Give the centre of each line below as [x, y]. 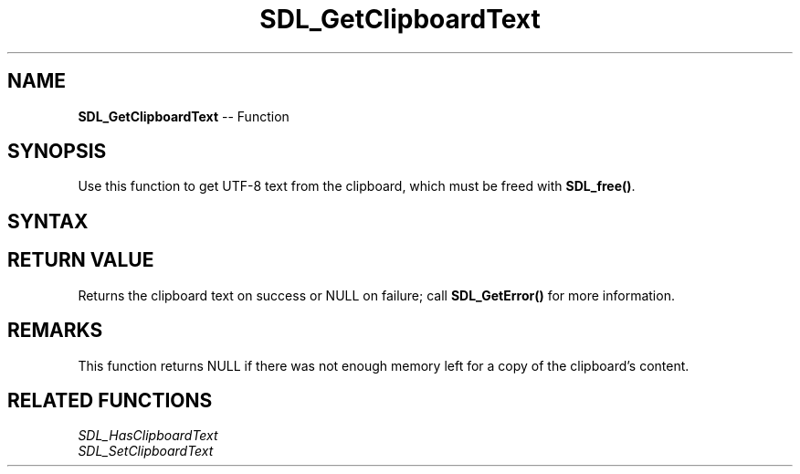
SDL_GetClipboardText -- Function [184, 116]
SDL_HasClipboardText [148, 436]
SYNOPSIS [57, 152]
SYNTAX [48, 221]
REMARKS [55, 331]
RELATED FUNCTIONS [110, 400]
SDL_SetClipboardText [146, 451]
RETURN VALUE [81, 260]
